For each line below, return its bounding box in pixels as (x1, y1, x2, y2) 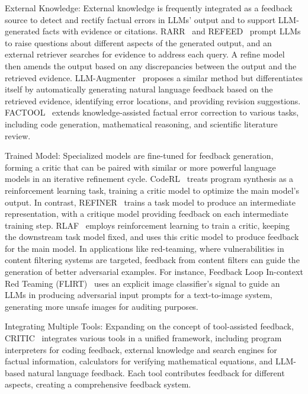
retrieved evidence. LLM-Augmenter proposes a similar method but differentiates (5, 71, 303, 84)
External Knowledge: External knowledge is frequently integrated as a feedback (5, 2, 293, 14)
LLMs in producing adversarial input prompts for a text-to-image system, (5, 289, 272, 301)
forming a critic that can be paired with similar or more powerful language (5, 161, 276, 173)
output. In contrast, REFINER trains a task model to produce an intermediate (5, 196, 296, 208)
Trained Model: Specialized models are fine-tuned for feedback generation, (5, 149, 274, 162)
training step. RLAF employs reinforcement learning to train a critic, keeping (5, 219, 290, 231)
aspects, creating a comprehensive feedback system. (5, 378, 191, 390)
